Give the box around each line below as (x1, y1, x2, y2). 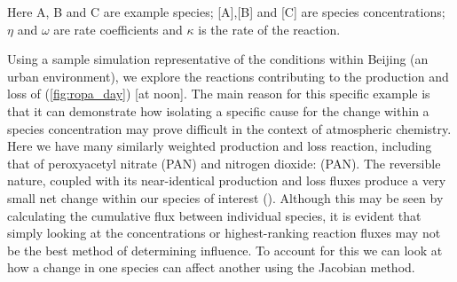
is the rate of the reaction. (198, 20, 341, 38)
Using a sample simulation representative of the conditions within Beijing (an (7, 50, 429, 68)
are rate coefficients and (53, 20, 183, 38)
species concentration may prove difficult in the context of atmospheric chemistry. (7, 119, 452, 137)
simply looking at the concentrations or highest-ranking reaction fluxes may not (7, 223, 441, 242)
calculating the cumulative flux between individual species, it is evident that (7, 206, 422, 224)
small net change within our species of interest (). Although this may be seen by (7, 188, 444, 207)
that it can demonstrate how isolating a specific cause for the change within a (7, 101, 429, 120)
